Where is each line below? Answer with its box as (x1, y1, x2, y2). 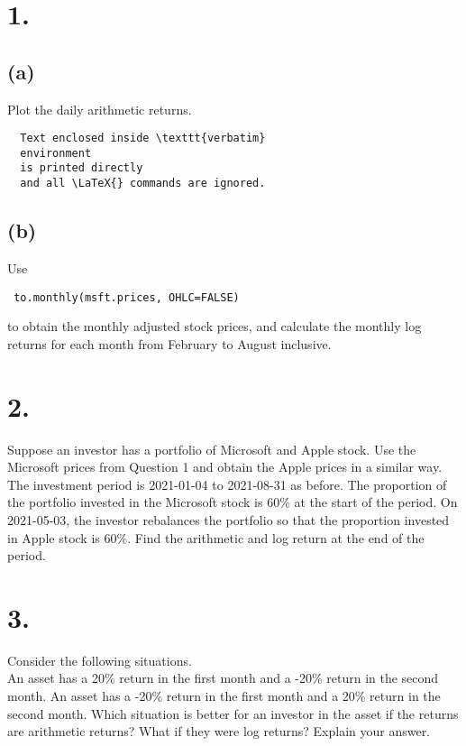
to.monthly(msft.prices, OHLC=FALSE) (14, 290, 240, 304)
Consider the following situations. (7, 650, 192, 669)
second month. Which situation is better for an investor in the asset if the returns (7, 704, 459, 723)
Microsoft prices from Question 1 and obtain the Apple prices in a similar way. (7, 457, 443, 476)
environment (20, 146, 92, 160)
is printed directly (20, 161, 143, 175)
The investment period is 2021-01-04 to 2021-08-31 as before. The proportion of (7, 474, 447, 493)
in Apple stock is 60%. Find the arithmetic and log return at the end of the (7, 528, 425, 547)
